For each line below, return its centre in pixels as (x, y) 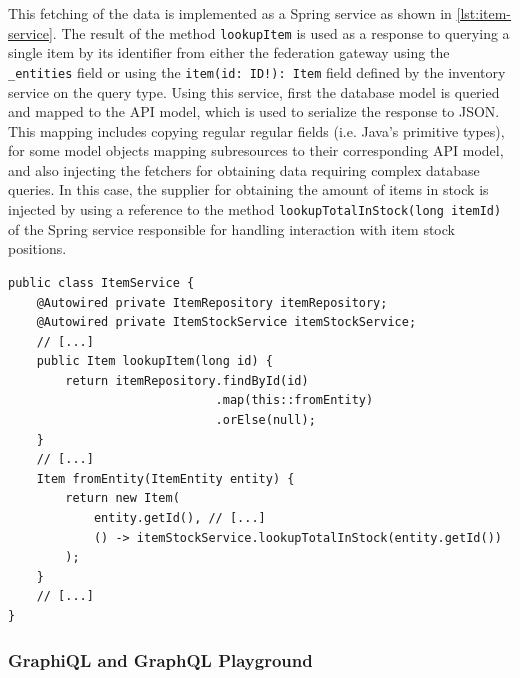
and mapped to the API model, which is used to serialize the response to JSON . (254, 111)
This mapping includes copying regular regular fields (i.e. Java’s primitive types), (256, 130)
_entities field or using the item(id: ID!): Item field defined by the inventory (257, 71)
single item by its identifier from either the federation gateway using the (229, 52)
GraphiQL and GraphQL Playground (160, 659)
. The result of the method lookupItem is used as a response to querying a (281, 32)
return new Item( (122, 498)
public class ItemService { (101, 282)
